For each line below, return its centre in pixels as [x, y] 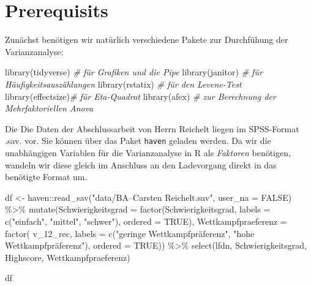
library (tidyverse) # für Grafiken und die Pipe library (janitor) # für [134, 72]
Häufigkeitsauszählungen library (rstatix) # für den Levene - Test [123, 84]
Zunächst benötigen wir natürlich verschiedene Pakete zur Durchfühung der [147, 40]
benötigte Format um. [46, 177]
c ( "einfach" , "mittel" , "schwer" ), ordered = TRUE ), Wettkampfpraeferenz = [146, 221]
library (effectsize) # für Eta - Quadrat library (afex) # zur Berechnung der [141, 96]
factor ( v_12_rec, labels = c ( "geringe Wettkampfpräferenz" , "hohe [130, 233]
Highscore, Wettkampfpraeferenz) [68, 257]
